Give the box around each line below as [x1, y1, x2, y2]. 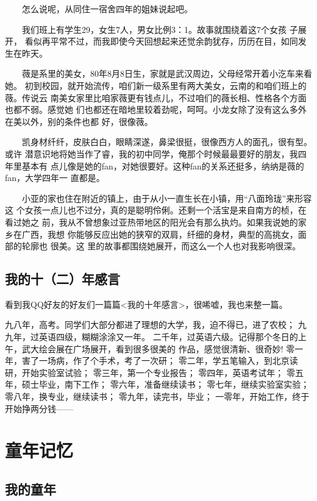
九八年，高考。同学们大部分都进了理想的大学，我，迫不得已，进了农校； [5, 318, 295, 331]
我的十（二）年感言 [5, 269, 120, 288]
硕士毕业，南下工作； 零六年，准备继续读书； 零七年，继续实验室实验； [21, 378, 310, 391]
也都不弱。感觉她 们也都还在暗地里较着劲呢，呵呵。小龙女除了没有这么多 [5, 103, 298, 116]
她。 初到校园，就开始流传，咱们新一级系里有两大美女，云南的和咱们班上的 [5, 79, 307, 91]
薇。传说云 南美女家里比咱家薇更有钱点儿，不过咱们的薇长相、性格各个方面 [5, 91, 307, 104]
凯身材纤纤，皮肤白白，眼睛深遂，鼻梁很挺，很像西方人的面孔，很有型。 [21, 135, 312, 148]
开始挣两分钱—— [5, 402, 73, 414]
